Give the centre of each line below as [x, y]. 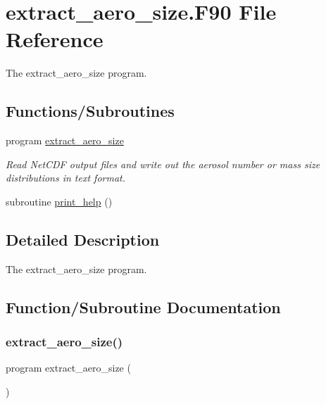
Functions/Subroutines [90, 111]
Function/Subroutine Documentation [143, 307]
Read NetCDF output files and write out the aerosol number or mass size [163, 164]
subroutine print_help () [59, 201]
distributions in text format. [66, 178]
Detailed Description [83, 239]
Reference [55, 39]
